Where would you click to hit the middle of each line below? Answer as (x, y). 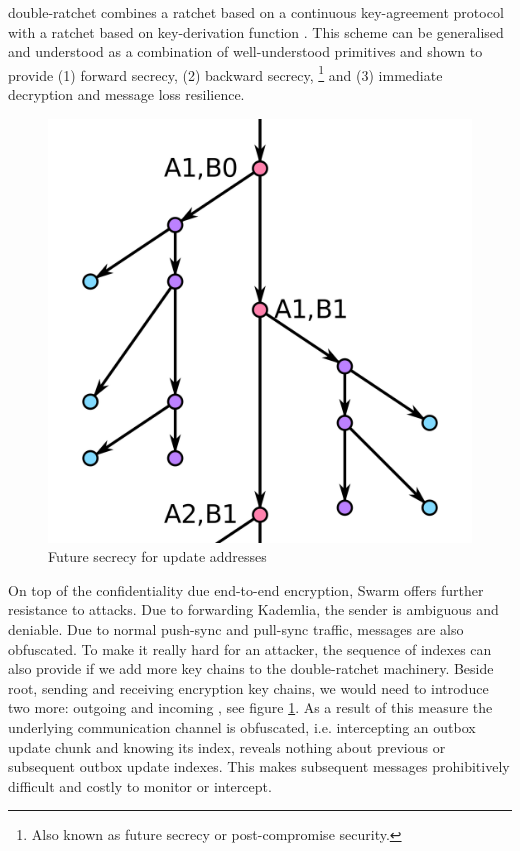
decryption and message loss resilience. (126, 94)
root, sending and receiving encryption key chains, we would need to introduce (248, 687)
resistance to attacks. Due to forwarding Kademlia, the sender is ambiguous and (253, 609)
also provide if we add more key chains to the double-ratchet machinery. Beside (251, 668)
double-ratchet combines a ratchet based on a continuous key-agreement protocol (256, 12)
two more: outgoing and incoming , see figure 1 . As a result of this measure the (250, 707)
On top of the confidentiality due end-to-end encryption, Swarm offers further (246, 589)
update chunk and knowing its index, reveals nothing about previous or (227, 746)
